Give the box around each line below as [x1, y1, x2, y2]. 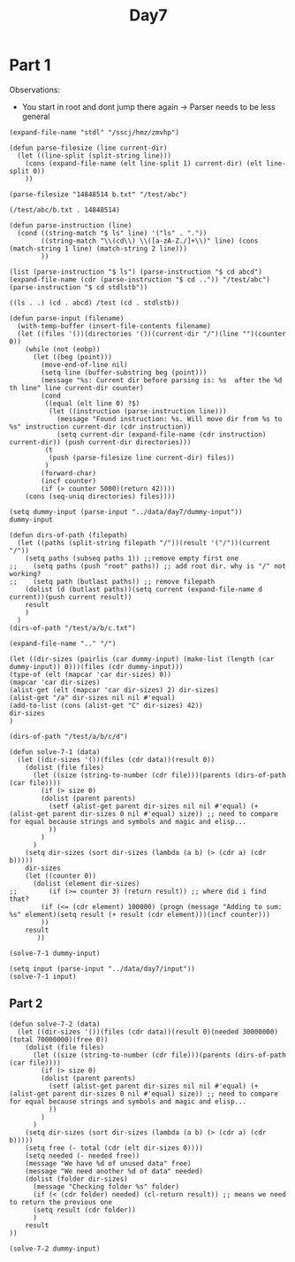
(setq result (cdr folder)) [32, 1205, 137, 1214]
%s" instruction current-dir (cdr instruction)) [9, 422, 192, 431]
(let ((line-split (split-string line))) [17, 151, 172, 160]
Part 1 [9, 55, 51, 75]
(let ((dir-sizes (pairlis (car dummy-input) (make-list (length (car [9, 654, 275, 664]
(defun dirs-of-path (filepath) [9, 530, 128, 540]
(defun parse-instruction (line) [9, 220, 132, 230]
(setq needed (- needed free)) [25, 1151, 140, 1160]
